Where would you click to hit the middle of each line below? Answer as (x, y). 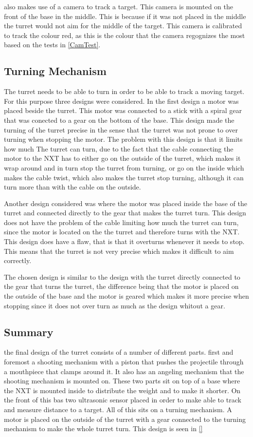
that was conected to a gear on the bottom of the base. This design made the (119, 120)
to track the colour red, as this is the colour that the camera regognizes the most (125, 35)
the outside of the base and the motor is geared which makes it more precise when (126, 296)
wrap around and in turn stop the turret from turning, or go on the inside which (124, 167)
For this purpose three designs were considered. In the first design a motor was (121, 101)
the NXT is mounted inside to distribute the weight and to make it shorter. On (122, 390)
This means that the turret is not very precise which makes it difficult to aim (119, 251)
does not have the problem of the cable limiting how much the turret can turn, (121, 222)
